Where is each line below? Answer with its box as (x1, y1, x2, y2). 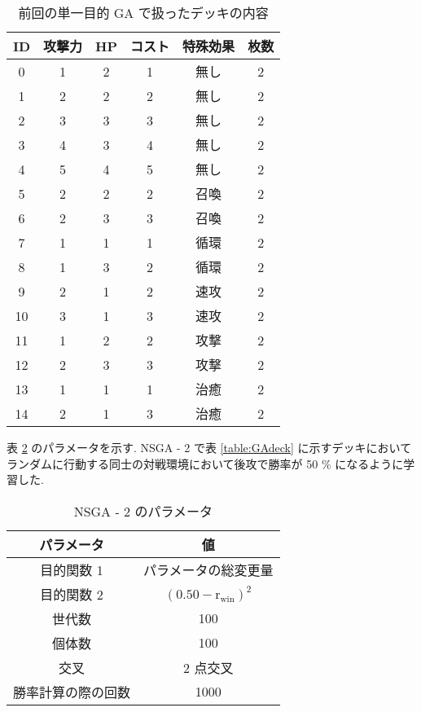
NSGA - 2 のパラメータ (73, 501, 213, 521)
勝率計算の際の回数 (13, 682, 131, 701)
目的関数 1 (40, 560, 103, 579)
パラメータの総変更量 (143, 560, 274, 579)
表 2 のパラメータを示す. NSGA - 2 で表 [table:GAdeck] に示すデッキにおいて (7, 439, 412, 455)
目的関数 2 (40, 584, 103, 604)
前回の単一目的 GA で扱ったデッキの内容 (18, 3, 269, 22)
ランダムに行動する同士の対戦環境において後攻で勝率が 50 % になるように (7, 455, 404, 472)
